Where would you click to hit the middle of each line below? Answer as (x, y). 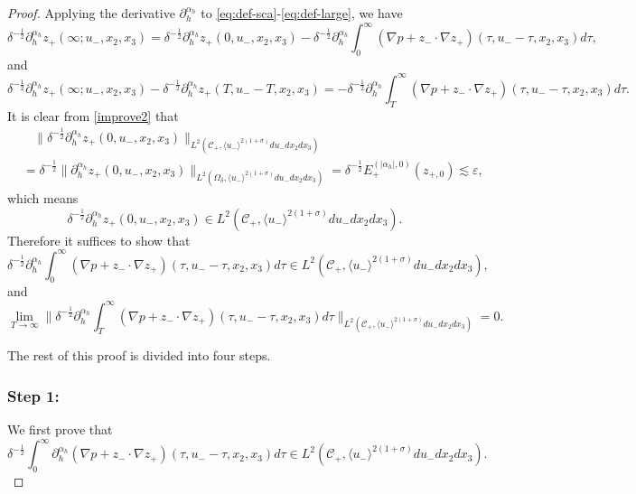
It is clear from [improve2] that (93, 115)
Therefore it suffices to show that (99, 240)
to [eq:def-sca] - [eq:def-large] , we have (302, 13)
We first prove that (60, 429)
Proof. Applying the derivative (91, 13)
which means (43, 197)
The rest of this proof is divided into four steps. (139, 355)
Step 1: (33, 395)
